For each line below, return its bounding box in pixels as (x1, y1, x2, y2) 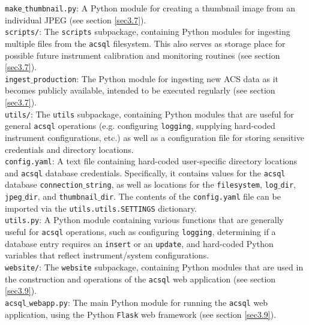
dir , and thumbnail (25, 190, 98, 203)
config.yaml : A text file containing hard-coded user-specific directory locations (5, 155, 298, 167)
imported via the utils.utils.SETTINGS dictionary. (5, 201, 197, 214)
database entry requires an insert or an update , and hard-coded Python (5, 237, 274, 249)
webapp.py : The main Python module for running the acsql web (29, 296, 268, 308)
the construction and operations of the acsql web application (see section (5, 272, 276, 285)
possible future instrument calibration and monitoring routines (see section (5, 49, 280, 61)
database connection (5, 178, 83, 191)
